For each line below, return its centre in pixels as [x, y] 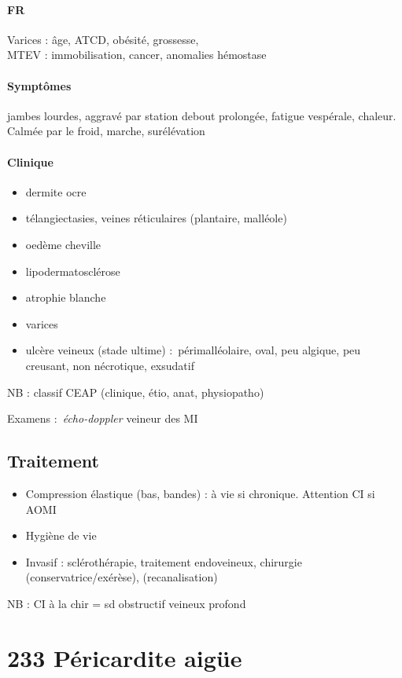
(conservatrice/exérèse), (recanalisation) [122, 577]
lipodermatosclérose [73, 271]
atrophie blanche [66, 297]
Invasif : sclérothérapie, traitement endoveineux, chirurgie [164, 561]
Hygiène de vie [61, 535]
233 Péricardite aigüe [125, 657]
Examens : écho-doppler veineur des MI [103, 418]
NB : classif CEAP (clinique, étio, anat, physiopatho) [136, 392]
